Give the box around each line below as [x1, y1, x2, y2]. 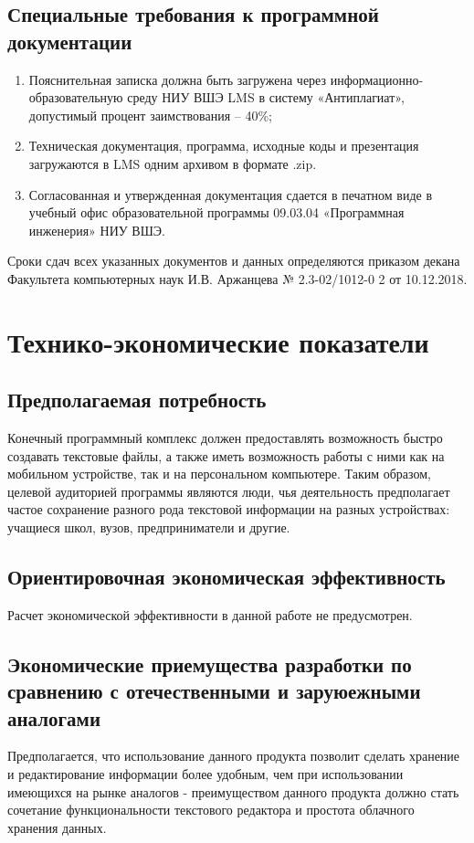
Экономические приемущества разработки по [7, 649, 412, 678]
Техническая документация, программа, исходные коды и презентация [28, 136, 419, 155]
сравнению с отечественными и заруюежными [7, 677, 421, 705]
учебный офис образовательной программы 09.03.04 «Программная [28, 203, 405, 222]
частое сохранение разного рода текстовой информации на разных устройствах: [7, 500, 450, 519]
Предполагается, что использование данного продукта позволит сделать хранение [7, 746, 460, 765]
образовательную [28, 88, 123, 107]
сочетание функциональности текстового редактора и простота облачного [7, 800, 415, 819]
